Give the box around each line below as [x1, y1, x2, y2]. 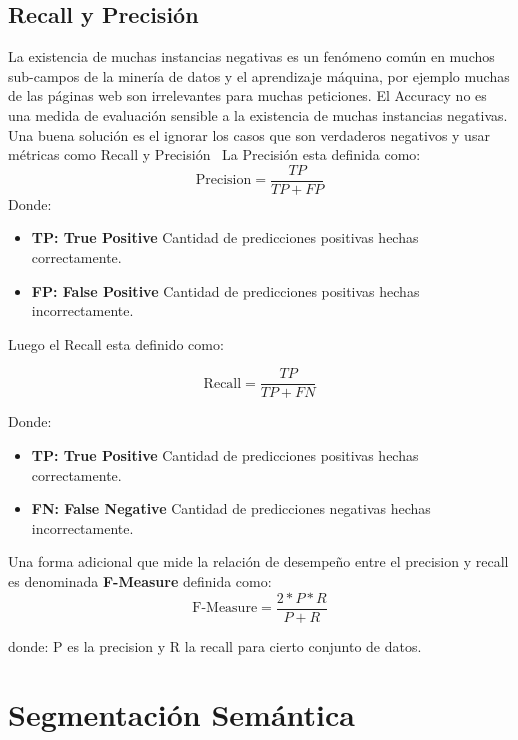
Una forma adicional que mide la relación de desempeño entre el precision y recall [8, 551, 509, 572]
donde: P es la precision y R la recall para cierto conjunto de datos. [8, 635, 422, 656]
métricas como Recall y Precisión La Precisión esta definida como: [8, 144, 421, 165]
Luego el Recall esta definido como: [8, 333, 224, 354]
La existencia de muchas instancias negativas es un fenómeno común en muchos [8, 46, 495, 67]
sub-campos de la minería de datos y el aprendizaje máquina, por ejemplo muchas [8, 65, 510, 86]
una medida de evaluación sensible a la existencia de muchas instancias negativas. [8, 104, 508, 125]
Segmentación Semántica [8, 694, 355, 735]
